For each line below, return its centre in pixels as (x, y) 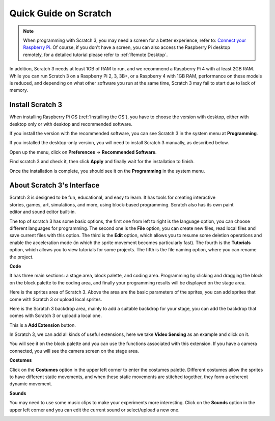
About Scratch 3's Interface (54, 185)
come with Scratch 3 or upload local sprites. (56, 299)
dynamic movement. (31, 384)
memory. (19, 90)
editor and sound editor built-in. (43, 212)
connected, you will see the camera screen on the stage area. (74, 351)
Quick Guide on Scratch (61, 13)
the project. (22, 257)
